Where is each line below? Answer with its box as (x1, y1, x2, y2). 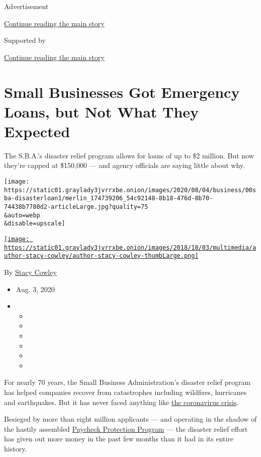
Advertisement (4, 1, 49, 11)
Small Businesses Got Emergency (4, 81, 240, 102)
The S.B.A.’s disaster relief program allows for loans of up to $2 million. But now (4, 150, 254, 160)
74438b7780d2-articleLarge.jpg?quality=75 (4, 203, 148, 211)
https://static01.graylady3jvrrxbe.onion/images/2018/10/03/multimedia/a (4, 244, 256, 251)
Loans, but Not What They (4, 101, 199, 122)
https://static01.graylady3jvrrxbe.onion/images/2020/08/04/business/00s (4, 186, 256, 194)
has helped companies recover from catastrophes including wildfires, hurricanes (4, 386, 247, 397)
